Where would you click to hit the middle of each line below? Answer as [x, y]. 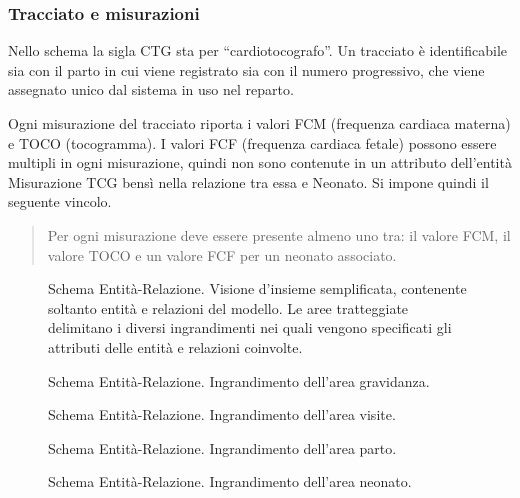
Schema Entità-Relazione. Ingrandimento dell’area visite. [222, 414]
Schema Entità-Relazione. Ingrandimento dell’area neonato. [230, 481]
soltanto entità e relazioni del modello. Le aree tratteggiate [228, 307]
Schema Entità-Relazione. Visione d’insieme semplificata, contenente [257, 288]
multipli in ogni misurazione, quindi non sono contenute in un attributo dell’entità [260, 162]
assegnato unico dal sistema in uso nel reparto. [151, 89]
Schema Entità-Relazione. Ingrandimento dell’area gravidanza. [239, 380]
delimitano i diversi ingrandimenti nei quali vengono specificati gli [250, 327]
